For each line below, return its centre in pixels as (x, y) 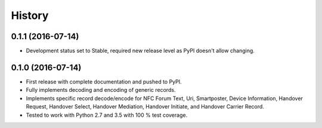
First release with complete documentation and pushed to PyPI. (104, 81)
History (30, 15)
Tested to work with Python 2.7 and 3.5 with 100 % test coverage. (107, 115)
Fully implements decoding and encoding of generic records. (101, 90)
